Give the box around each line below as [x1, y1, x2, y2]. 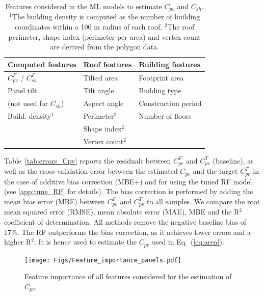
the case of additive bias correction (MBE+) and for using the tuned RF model [4, 176, 252, 186]
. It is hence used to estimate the [34, 236, 137, 247]
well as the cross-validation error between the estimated [4, 166, 178, 176]
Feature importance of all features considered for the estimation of [24, 271, 232, 282]
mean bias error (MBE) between [4, 196, 105, 206]
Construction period [139, 98, 202, 109]
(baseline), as [213, 155, 254, 166]
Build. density [8, 111, 51, 121]
